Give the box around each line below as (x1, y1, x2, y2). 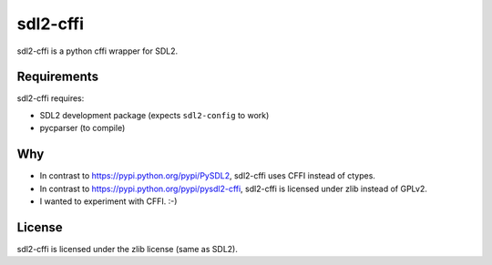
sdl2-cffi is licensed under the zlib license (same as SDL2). (16, 243, 239, 254)
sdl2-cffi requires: (16, 93, 85, 104)
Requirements (16, 69, 99, 85)
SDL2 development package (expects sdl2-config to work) (39, 109, 270, 120)
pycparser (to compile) (39, 123, 126, 134)
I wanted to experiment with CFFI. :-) (39, 196, 178, 207)
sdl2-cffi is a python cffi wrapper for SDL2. (16, 46, 179, 56)
